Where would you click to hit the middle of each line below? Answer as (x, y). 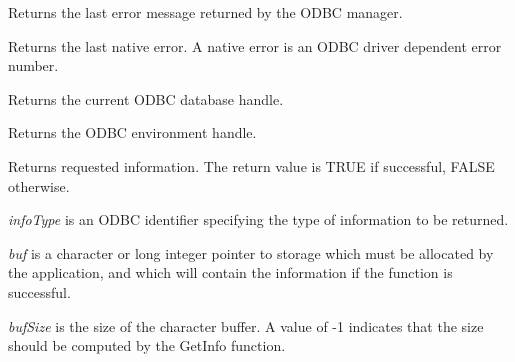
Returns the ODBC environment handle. (132, 132)
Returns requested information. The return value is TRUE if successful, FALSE (251, 165)
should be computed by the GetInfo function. (147, 345)
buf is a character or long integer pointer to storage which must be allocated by (251, 252)
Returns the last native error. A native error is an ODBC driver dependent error (255, 45)
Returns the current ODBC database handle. (146, 98)
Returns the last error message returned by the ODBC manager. (205, 12)
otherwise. (39, 185)
